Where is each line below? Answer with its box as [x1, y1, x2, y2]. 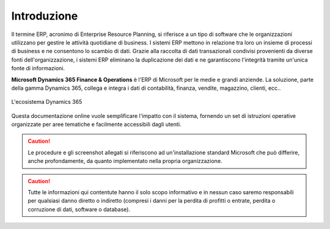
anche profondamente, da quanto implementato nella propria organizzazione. [28, 158, 222, 165]
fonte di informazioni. [11, 65, 65, 72]
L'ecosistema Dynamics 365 [11, 98, 82, 106]
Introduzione [11, 9, 78, 23]
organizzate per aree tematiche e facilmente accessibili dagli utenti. [11, 121, 182, 128]
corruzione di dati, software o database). [28, 205, 131, 213]
